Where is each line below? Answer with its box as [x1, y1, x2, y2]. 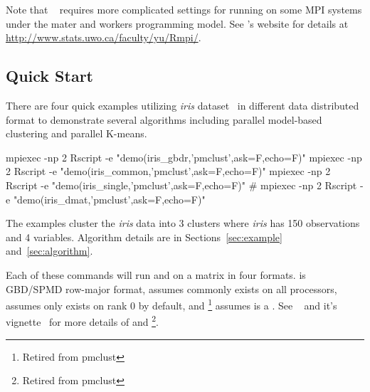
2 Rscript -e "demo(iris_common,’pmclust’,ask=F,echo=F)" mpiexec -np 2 [6, 164, 331, 179]
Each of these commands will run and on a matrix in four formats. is [6, 267, 306, 282]
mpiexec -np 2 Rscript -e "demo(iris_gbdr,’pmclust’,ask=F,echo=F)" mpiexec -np [6, 149, 362, 164]
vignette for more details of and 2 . [6, 312, 159, 329]
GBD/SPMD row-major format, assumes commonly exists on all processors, [6, 281, 337, 296]
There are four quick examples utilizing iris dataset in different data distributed [6, 97, 359, 112]
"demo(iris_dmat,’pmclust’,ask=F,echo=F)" [13, 191, 206, 206]
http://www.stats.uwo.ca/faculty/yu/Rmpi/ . [6, 30, 201, 45]
